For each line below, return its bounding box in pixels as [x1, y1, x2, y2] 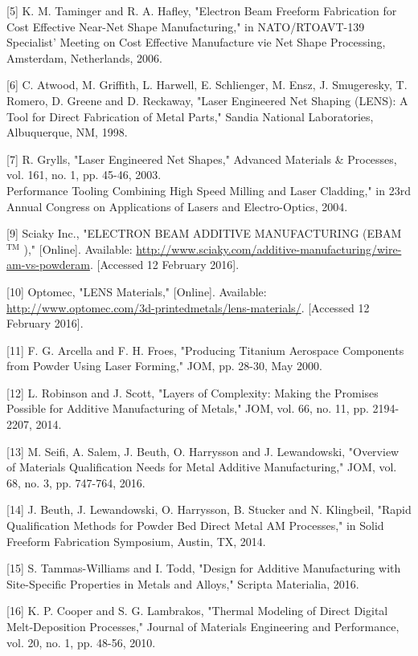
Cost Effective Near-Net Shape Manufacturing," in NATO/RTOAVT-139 [6, 18, 365, 35]
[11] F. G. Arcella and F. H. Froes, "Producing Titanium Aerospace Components [6, 341, 404, 358]
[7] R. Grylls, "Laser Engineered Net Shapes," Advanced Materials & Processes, [6, 150, 397, 167]
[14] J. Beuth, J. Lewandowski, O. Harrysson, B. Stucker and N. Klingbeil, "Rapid [6, 501, 412, 518]
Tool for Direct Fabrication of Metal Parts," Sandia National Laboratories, [6, 108, 374, 124]
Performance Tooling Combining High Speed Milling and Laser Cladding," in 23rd [6, 181, 411, 198]
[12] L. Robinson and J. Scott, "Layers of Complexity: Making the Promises [6, 384, 379, 401]
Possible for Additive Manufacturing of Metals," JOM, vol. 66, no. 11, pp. [6, 400, 369, 417]
